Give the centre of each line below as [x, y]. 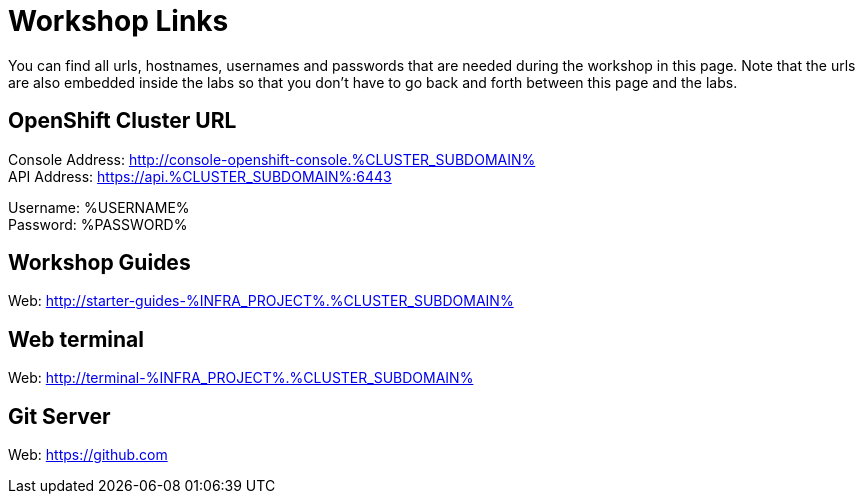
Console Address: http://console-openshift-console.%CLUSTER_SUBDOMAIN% [272, 159]
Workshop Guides [99, 263]
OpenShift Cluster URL [122, 121]
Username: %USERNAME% [99, 207]
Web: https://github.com [88, 455]
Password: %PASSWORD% [98, 224]
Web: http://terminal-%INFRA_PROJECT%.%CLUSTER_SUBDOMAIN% [241, 378]
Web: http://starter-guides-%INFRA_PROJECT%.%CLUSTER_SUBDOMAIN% [261, 301]
